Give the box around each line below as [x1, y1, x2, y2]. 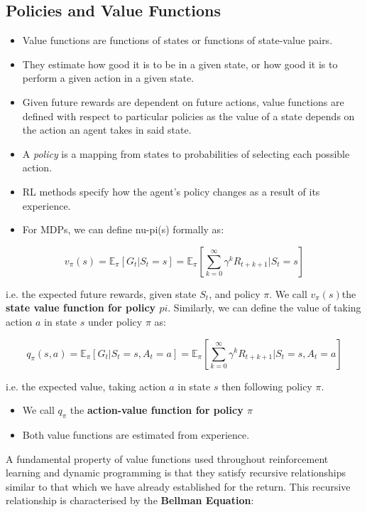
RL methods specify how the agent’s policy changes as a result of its [22, 183, 320, 198]
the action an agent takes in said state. [22, 122, 192, 137]
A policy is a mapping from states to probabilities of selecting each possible [22, 146, 350, 161]
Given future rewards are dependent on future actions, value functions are [22, 94, 344, 109]
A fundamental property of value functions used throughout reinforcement [6, 451, 329, 466]
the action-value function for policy [70, 402, 243, 417]
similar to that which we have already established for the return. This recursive [6, 479, 351, 494]
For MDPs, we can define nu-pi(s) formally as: [22, 222, 224, 237]
